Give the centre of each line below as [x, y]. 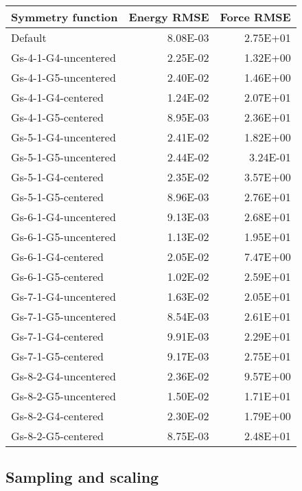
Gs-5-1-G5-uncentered [63, 157]
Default [29, 37]
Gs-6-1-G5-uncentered [63, 237]
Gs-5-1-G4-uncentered [63, 137]
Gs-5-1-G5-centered [57, 197]
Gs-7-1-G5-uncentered [63, 316]
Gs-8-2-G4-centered [57, 416]
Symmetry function [65, 17]
